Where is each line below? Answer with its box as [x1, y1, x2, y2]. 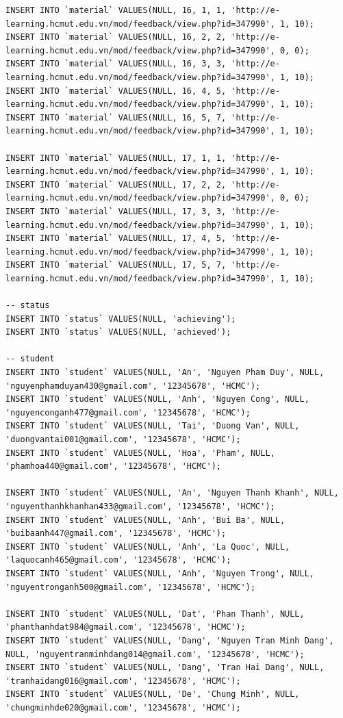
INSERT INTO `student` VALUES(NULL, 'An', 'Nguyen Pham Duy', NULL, [5, 368, 325, 378]
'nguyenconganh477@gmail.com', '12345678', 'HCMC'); [5, 407, 251, 418]
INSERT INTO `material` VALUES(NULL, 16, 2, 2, [5, 32, 227, 42]
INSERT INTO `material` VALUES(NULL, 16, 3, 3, [5, 59, 227, 69]
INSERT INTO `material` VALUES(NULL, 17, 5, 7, [5, 260, 227, 270]
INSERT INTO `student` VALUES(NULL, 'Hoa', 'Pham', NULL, [5, 448, 275, 458]
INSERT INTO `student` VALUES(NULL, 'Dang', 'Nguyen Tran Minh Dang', [5, 635, 334, 645]
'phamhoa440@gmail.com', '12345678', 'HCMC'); [5, 461, 221, 472]
